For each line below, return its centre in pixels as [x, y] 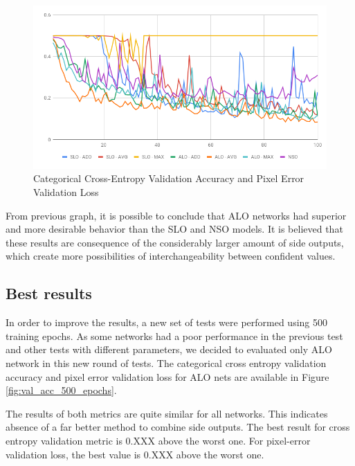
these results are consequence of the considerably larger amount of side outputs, [175, 242]
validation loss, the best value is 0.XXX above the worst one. [135, 454]
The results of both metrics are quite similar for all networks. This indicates [167, 413]
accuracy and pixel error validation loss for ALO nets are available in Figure [167, 376]
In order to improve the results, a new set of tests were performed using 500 [167, 322]
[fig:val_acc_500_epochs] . [61, 390]
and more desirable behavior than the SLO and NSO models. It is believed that [174, 229]
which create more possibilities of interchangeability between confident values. [171, 256]
